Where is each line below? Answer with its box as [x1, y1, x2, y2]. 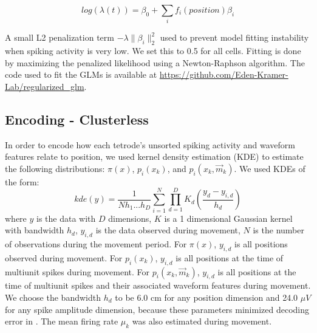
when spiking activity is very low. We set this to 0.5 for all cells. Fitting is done [5, 44, 301, 57]
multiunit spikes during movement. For [5, 265, 150, 278]
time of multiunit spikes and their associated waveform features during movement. [5, 279, 311, 292]
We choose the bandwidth [5, 290, 101, 303]
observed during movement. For [5, 251, 123, 264]
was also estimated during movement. [132, 315, 272, 328]
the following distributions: [5, 162, 105, 174]
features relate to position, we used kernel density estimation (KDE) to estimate [5, 150, 304, 163]
